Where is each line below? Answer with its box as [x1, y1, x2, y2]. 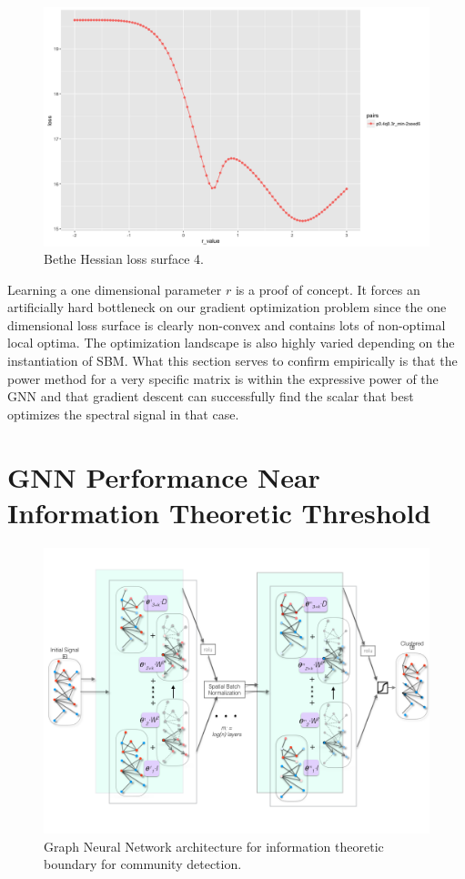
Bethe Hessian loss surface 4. [44, 249, 204, 268]
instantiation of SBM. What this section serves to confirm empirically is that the [7, 351, 458, 370]
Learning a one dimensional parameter [7, 279, 222, 298]
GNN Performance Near [7, 458, 320, 495]
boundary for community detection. [44, 854, 242, 874]
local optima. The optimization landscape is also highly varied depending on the [7, 333, 455, 352]
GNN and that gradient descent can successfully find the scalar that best [7, 387, 414, 406]
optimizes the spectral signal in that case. [7, 404, 239, 423]
